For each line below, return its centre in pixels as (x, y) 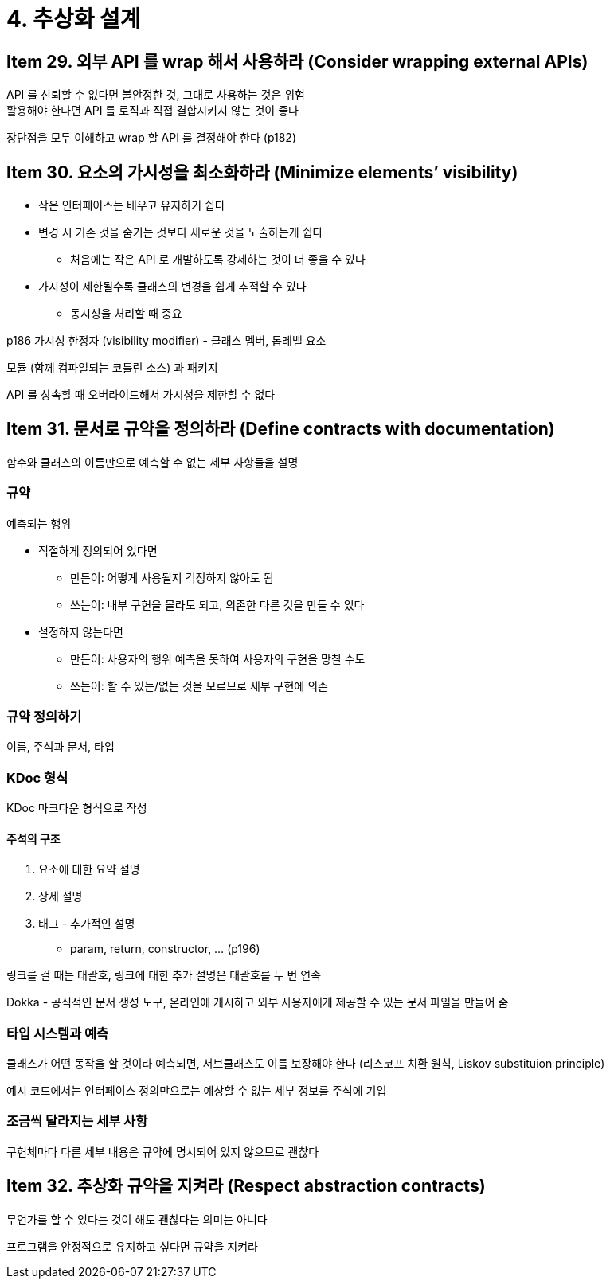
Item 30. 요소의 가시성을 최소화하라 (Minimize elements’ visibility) (262, 172)
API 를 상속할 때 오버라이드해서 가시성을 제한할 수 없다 (141, 395)
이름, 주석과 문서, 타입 (61, 747)
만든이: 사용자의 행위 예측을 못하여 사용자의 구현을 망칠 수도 (218, 658)
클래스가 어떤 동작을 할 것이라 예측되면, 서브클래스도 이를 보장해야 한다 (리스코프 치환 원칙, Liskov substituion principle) (306, 1064)
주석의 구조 (33, 838)
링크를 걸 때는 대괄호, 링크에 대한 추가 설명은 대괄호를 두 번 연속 (164, 975)
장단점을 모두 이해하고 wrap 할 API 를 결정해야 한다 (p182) (152, 138)
